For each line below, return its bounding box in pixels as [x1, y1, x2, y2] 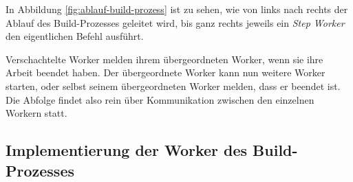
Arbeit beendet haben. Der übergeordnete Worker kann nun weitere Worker [6, 65, 325, 80]
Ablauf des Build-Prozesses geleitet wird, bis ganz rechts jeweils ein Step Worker [6, 15, 345, 30]
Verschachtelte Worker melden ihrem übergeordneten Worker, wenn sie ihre [6, 52, 323, 66]
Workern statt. [6, 106, 67, 120]
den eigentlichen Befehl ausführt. [6, 29, 144, 43]
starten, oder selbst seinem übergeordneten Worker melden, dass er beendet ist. [6, 78, 341, 93]
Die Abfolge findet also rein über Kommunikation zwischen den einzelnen [6, 92, 314, 106]
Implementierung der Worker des [6, 139, 248, 161]
